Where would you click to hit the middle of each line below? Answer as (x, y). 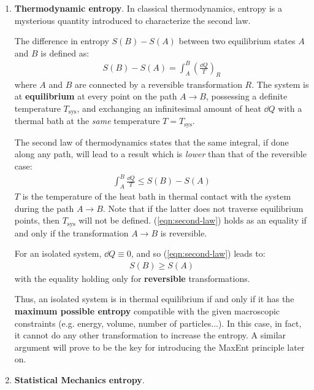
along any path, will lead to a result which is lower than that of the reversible (160, 154)
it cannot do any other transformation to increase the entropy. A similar (150, 335)
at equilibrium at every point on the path (96, 96)
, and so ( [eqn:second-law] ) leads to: (198, 253)
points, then (37, 220)
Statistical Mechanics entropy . (79, 379)
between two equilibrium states (237, 41)
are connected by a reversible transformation (158, 84)
